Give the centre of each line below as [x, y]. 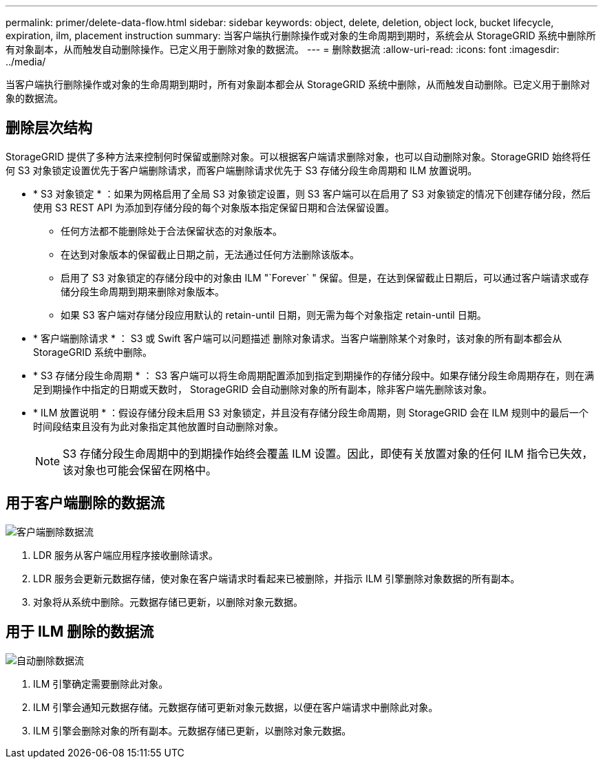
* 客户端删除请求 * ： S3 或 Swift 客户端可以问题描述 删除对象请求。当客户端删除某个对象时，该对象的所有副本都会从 [298, 338]
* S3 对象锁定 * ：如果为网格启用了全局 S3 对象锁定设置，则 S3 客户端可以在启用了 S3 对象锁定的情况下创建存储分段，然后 [312, 193]
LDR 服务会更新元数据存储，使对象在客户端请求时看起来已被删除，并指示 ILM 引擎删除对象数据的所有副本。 [277, 578]
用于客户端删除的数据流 [85, 503]
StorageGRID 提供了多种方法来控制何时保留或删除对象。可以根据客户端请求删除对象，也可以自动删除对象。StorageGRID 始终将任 [298, 156]
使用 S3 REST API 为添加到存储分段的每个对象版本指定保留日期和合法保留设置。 [214, 207]
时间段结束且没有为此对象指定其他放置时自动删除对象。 [158, 426]
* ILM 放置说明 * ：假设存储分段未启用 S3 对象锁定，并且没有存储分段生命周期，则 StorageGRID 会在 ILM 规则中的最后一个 [311, 412]
